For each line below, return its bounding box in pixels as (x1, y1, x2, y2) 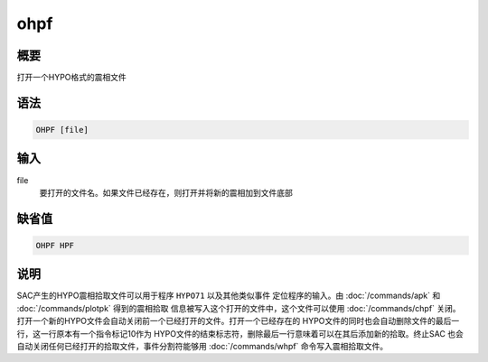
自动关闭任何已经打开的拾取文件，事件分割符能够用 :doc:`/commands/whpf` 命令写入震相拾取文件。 (16, 341, 389, 352)
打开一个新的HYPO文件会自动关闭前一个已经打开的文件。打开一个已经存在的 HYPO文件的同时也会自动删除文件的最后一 (16, 316, 460, 327)
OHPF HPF (35, 240, 75, 250)
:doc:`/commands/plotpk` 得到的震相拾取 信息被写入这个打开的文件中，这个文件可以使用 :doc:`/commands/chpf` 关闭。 (16, 302, 461, 313)
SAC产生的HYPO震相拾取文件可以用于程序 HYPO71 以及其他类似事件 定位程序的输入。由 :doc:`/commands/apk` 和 (16, 290, 441, 302)
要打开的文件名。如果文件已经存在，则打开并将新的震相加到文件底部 (39, 187, 293, 198)
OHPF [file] (35, 125, 89, 135)
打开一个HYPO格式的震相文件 (16, 72, 127, 83)
